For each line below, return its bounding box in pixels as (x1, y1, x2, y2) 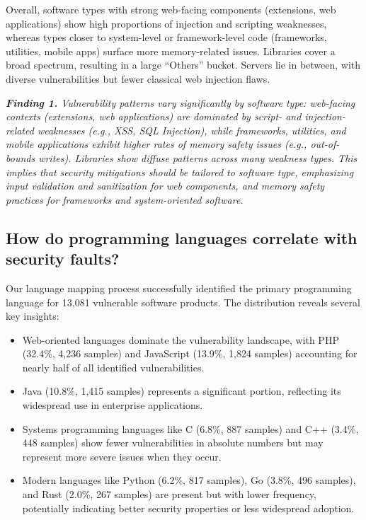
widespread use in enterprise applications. (22, 398, 203, 412)
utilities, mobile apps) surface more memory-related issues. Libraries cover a (6, 43, 336, 58)
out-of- (310, 137, 340, 151)
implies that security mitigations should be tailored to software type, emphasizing (6, 164, 354, 179)
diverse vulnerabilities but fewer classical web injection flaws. (6, 71, 270, 86)
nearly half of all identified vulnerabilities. (22, 359, 205, 374)
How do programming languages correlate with (6, 226, 358, 248)
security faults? (6, 248, 120, 270)
